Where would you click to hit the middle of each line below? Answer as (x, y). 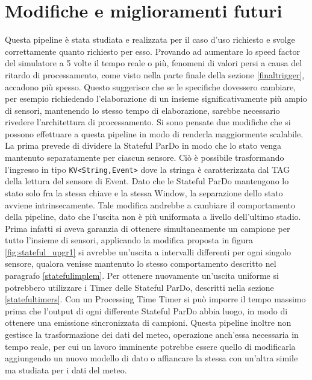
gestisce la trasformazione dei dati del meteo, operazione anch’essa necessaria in (152, 335)
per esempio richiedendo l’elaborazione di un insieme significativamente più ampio (156, 98)
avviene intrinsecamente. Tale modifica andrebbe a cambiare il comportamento (150, 204)
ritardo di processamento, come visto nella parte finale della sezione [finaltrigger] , (155, 74)
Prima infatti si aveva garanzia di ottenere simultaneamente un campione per (148, 228)
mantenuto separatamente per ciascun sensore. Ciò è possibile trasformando (145, 157)
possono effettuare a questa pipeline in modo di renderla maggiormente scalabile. (154, 133)
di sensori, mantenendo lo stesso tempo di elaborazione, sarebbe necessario (142, 110)
